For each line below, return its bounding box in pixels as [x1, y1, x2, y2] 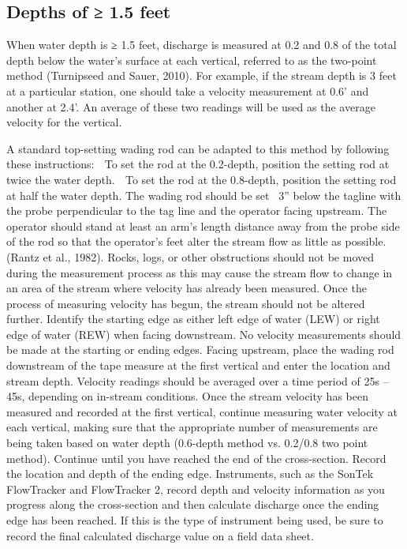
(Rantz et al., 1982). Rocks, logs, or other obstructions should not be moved [6, 248, 374, 265]
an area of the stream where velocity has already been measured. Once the [6, 280, 367, 296]
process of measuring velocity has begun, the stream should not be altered [6, 295, 365, 311]
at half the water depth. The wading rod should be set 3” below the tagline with [6, 186, 401, 203]
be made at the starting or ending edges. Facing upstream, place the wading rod [6, 341, 394, 358]
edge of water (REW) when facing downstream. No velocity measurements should [6, 325, 401, 342]
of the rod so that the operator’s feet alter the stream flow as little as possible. [6, 233, 386, 250]
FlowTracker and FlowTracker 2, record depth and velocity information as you [6, 480, 385, 497]
